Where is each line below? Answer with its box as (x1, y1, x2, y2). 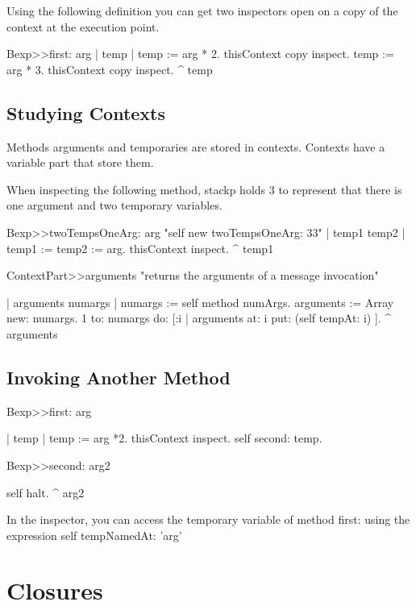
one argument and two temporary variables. (6, 197, 223, 214)
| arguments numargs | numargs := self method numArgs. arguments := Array (6, 293, 394, 310)
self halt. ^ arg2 (6, 484, 85, 500)
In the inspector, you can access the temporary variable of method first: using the (6, 511, 410, 528)
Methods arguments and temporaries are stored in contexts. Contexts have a (6, 138, 385, 155)
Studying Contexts (6, 100, 166, 125)
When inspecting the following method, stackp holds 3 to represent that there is (6, 181, 402, 197)
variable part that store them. (6, 154, 154, 171)
